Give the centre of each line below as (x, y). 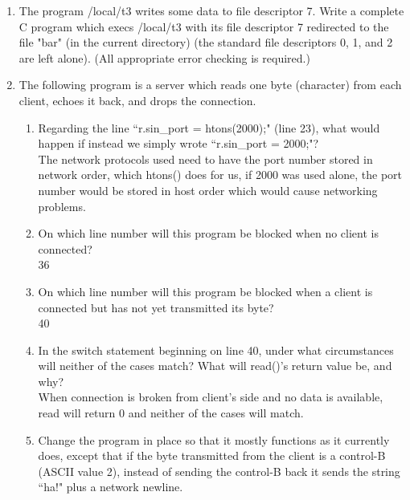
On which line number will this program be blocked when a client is (205, 291)
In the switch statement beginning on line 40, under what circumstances (216, 350)
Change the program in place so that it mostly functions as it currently (214, 439)
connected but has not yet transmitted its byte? (156, 307)
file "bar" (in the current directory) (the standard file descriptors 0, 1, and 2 (206, 42)
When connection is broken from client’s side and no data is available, (211, 397)
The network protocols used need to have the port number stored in (205, 159)
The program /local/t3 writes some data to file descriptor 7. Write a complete (211, 10)
